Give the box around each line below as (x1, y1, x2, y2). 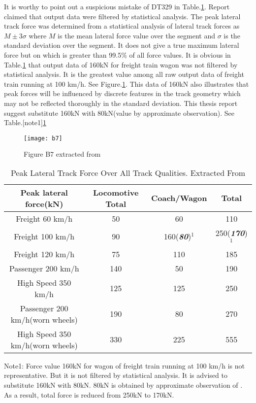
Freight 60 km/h (16, 212, 73, 224)
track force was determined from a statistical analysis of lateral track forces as (4, 21, 240, 31)
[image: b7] (24, 134, 63, 142)
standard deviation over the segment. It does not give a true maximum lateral (4, 40, 239, 50)
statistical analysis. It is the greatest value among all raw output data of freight (4, 69, 244, 79)
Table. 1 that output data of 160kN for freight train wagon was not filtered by (4, 59, 238, 69)
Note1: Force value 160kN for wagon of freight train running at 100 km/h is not (4, 360, 245, 370)
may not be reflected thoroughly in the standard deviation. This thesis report (4, 98, 238, 108)
